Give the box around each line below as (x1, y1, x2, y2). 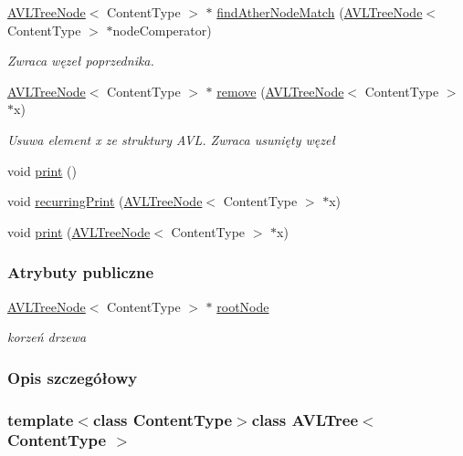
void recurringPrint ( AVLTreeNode (7, 192, 203, 211)
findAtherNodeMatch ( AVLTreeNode (216, 3, 423, 21)
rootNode (216, 296, 269, 316)
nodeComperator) (112, 20, 212, 39)
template (7, 408, 74, 430)
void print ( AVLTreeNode (7, 222, 151, 241)
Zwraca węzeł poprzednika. (7, 51, 154, 70)
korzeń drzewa (7, 327, 87, 347)
